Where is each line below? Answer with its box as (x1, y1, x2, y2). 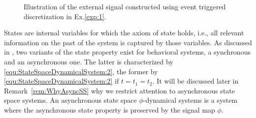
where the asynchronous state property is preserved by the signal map (4, 104, 215, 115)
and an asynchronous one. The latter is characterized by (4, 56, 173, 66)
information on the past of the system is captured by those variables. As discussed (4, 37, 252, 47)
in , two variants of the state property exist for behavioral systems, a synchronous (4, 47, 251, 57)
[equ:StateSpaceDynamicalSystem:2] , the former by (4, 66, 158, 76)
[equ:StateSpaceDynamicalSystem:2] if (4, 76, 119, 86)
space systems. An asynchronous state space (4, 95, 137, 105)
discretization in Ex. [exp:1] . (24, 11, 106, 21)
